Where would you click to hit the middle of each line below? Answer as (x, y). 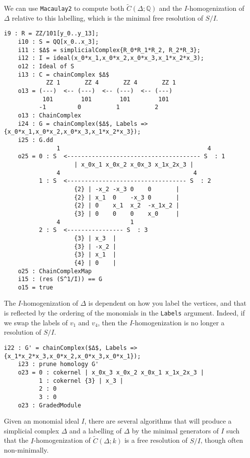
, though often (222, 440)
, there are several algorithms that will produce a (158, 421)
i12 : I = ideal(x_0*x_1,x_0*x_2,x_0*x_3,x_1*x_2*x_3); (111, 58)
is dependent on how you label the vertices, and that (167, 303)
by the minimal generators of (175, 430)
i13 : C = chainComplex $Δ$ (63, 74)
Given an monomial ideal (42, 421)
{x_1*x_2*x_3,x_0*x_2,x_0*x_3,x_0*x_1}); (73, 356)
